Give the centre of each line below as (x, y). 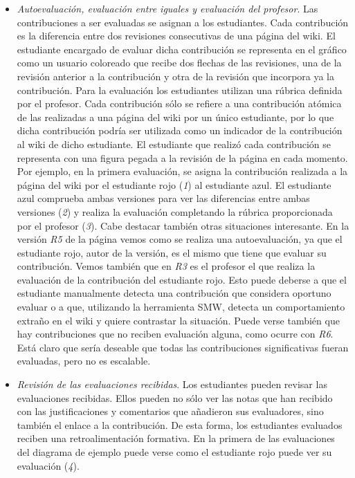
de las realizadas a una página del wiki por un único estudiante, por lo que (175, 117)
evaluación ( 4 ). (48, 465)
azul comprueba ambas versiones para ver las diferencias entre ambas (163, 198)
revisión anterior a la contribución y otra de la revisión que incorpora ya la (176, 76)
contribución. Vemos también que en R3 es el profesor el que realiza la (166, 266)
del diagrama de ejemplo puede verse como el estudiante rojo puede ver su (174, 452)
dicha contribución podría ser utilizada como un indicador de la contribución (180, 130)
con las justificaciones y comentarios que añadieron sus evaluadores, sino (170, 411)
